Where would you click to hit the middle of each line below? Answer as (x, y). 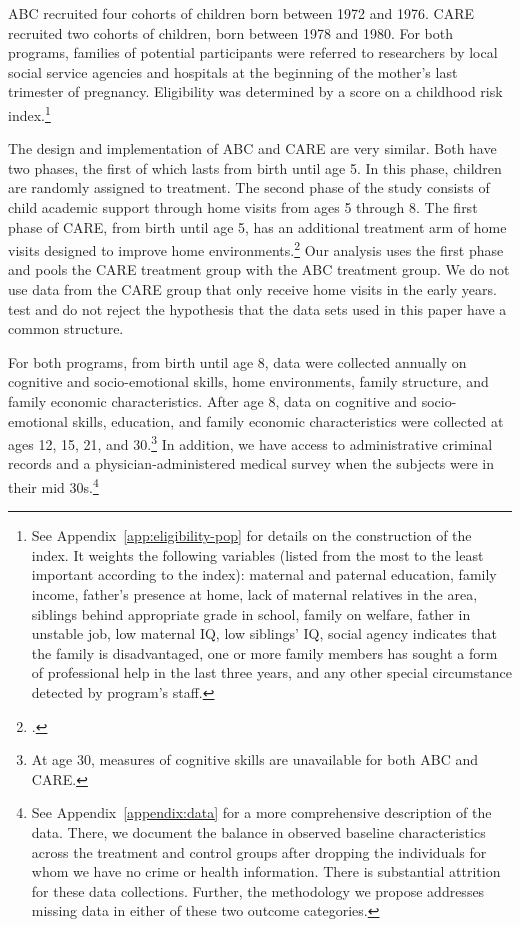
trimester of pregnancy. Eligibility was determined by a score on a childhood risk (255, 91)
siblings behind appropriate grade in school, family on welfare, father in (251, 613)
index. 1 (29, 113)
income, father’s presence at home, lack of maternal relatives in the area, (254, 594)
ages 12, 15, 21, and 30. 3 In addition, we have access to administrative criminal (250, 442)
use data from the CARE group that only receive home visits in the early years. (252, 289)
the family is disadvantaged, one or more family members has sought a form (264, 652)
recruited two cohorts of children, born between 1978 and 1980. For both (231, 32)
